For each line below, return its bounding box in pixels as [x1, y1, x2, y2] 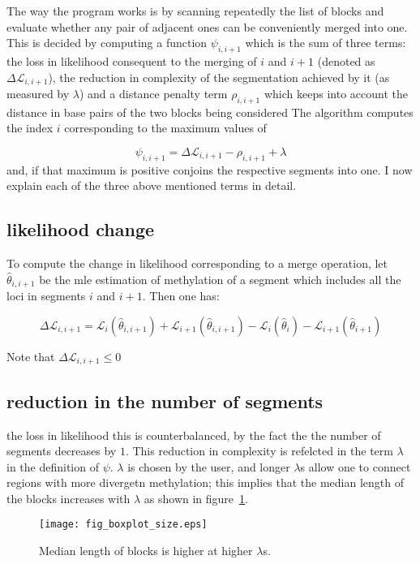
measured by [6, 85, 70, 102]
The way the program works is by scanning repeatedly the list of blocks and [6, 2, 384, 19]
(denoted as [317, 52, 375, 69]
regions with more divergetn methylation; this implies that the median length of [6, 474, 404, 491]
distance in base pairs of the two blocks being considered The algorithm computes [6, 103, 414, 120]
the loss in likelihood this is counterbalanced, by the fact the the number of [6, 426, 381, 443]
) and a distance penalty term [79, 85, 228, 102]
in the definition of [6, 458, 99, 475]
